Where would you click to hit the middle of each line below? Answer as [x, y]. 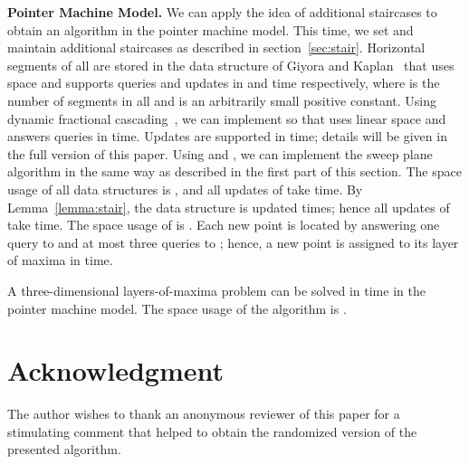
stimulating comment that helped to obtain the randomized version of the [212, 431]
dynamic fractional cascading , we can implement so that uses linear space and [227, 118]
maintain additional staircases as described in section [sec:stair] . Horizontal [216, 47]
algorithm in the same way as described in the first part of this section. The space [234, 171]
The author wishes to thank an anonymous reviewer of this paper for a [204, 414]
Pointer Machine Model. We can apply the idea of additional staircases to [222, 12]
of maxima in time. [60, 260]
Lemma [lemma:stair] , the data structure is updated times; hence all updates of [229, 207]
